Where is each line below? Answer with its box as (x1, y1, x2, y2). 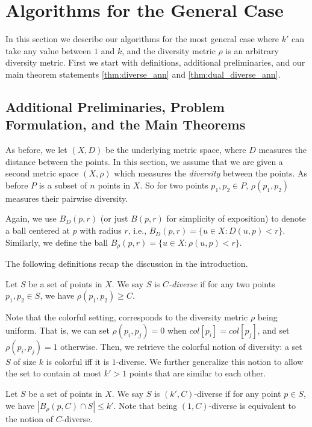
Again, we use (5, 212, 57, 225)
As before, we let (5, 143, 67, 156)
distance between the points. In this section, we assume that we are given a (5, 155, 283, 167)
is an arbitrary (225, 44, 279, 57)
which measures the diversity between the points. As (114, 167, 308, 179)
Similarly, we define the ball (5, 235, 108, 248)
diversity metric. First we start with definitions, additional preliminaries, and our (5, 56, 305, 69)
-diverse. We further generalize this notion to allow (116, 355, 304, 367)
